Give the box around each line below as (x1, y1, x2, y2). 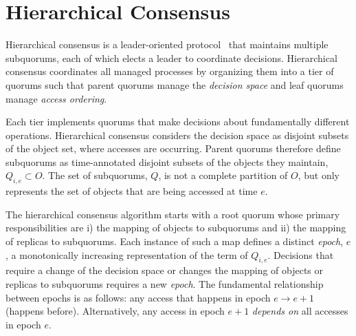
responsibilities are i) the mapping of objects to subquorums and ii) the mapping (5, 220, 346, 235)
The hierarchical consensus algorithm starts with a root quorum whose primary (5, 207, 340, 221)
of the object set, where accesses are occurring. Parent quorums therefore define (5, 141, 341, 156)
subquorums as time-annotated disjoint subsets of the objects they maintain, (5, 154, 329, 169)
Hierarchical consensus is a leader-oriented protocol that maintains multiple (5, 37, 329, 52)
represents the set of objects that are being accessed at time (5, 184, 258, 198)
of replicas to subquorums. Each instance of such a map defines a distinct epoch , (5, 234, 344, 249)
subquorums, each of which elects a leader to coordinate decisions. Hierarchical (5, 50, 337, 65)
